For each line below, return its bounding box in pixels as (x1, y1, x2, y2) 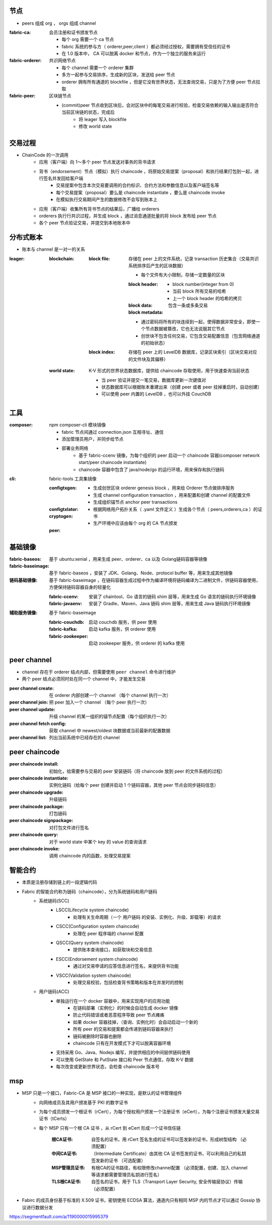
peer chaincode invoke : (9, 845, 60, 852)
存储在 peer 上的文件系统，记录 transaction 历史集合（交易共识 (128, 255, 259, 262)
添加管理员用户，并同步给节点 (61, 436, 123, 442)
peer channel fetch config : (9, 720, 66, 726)
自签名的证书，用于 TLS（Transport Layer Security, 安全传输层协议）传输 (91, 1179, 243, 1185)
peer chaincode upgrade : (9, 789, 64, 795)
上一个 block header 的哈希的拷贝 (172, 295, 242, 301)
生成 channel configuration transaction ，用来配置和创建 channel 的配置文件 (93, 492, 251, 498)
